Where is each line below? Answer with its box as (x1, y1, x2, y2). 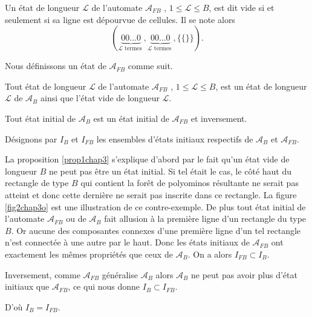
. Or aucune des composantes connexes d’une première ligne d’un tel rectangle (11, 224, 301, 236)
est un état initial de (93, 112, 169, 124)
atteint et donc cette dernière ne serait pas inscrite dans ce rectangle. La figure (5, 188, 297, 201)
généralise (102, 268, 138, 281)
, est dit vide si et (209, 1, 275, 13)
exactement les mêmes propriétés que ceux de (5, 247, 173, 260)
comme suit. (128, 59, 173, 72)
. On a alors (187, 247, 232, 260)
